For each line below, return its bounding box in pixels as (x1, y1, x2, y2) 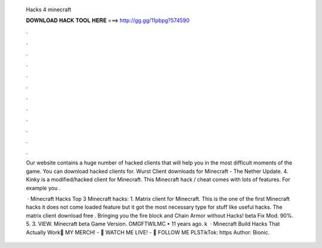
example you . (26, 184, 61, 191)
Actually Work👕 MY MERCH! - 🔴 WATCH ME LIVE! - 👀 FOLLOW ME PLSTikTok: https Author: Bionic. (26, 228, 270, 235)
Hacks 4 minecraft (26, 6, 72, 13)
